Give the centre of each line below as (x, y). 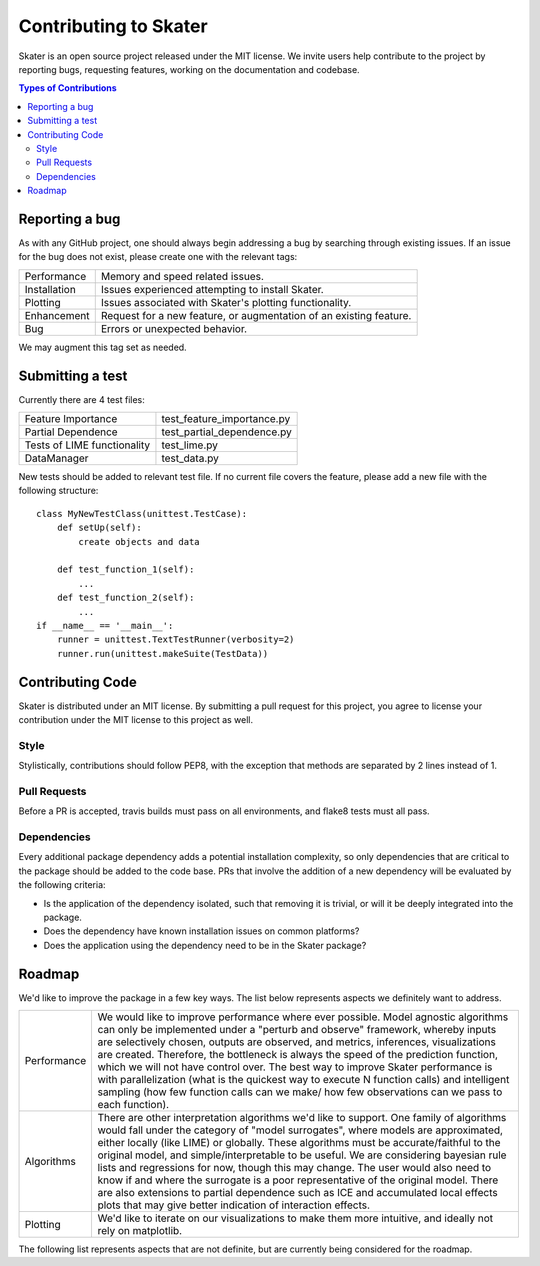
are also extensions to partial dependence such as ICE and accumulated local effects (298, 1193)
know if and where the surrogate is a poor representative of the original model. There (298, 1180)
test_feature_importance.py (226, 419)
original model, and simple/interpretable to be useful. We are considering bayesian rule (302, 1155)
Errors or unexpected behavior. (174, 328)
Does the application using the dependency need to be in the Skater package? (205, 945)
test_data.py (190, 458)
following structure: (58, 491)
